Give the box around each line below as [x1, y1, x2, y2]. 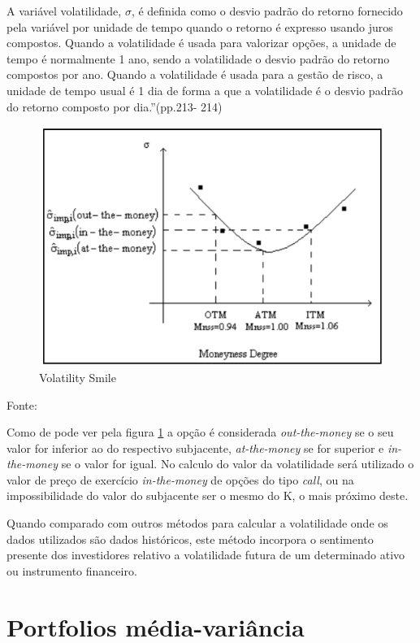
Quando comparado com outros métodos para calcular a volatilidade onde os [6, 515, 388, 532]
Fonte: [6, 396, 37, 413]
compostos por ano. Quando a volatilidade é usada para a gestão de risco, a [6, 66, 383, 83]
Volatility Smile [39, 368, 116, 385]
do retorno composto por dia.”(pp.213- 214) [6, 98, 223, 115]
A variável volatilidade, [6, 2, 122, 19]
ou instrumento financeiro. [6, 562, 137, 579]
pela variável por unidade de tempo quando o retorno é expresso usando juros [6, 18, 393, 35]
